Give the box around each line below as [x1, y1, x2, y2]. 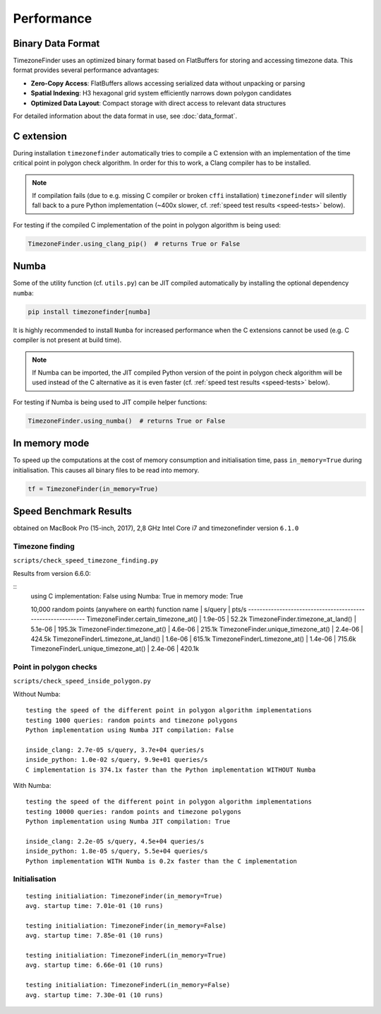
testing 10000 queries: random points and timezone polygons [25, 808, 241, 815]
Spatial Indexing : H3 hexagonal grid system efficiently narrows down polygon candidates [30, 89, 292, 98]
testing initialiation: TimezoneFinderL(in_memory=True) [25, 951, 227, 959]
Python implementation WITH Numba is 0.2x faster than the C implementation [25, 857, 298, 865]
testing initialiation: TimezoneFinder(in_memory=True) [25, 892, 223, 900]
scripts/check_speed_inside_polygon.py [13, 677, 151, 685]
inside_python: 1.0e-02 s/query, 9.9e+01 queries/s [25, 756, 208, 764]
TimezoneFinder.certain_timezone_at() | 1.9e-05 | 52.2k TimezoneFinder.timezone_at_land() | [86, 615, 356, 623]
